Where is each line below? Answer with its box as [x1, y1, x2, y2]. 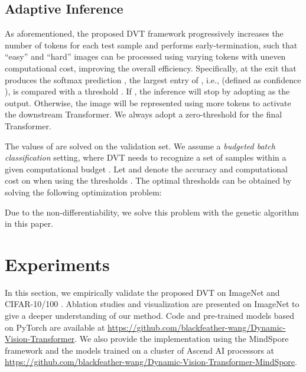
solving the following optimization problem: [5, 185, 162, 198]
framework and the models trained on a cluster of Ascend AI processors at [5, 344, 275, 356]
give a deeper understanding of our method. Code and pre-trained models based [5, 309, 295, 322]
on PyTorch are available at [5, 321, 105, 333]
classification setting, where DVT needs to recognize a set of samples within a [5, 151, 287, 164]
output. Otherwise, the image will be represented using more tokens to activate [5, 96, 291, 109]
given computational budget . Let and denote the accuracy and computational [5, 162, 288, 175]
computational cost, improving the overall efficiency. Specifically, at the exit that [5, 61, 297, 74]
